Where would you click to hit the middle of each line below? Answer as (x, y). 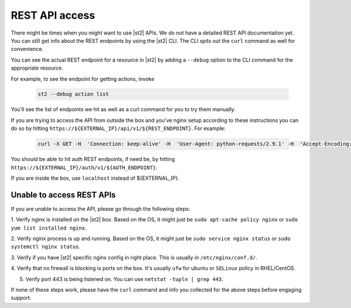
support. (21, 298)
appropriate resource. (37, 68)
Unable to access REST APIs (63, 195)
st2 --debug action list (73, 94)
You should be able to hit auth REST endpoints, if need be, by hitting (93, 159)
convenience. (27, 49)
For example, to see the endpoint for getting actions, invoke (82, 78)
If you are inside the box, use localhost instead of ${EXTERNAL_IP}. (95, 178)
